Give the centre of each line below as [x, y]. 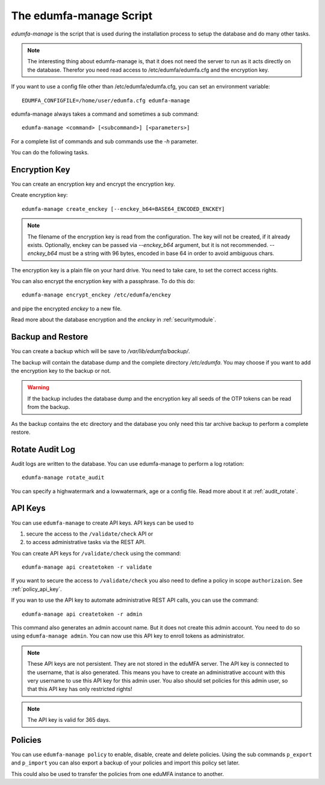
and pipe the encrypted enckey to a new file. [67, 308]
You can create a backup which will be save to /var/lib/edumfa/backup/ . [101, 351]
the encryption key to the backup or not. [61, 371]
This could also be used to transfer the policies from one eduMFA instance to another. [117, 774]
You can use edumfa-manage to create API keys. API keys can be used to [102, 523]
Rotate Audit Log [43, 449]
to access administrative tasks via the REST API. [86, 542]
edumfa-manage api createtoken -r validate [87, 567]
